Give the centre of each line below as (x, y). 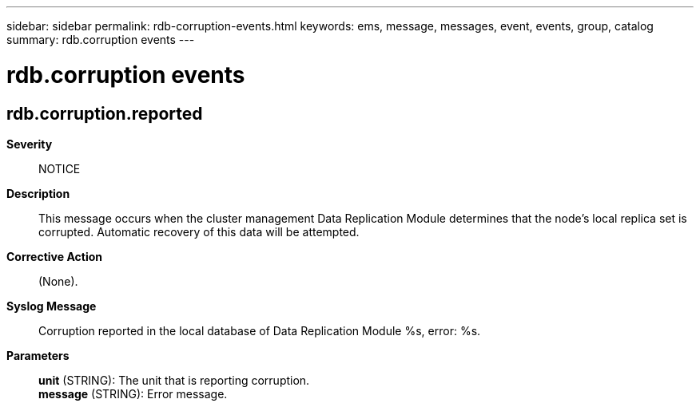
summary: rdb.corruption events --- (101, 40)
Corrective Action (54, 256)
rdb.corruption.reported (105, 113)
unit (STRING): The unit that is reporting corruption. (174, 380)
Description (38, 193)
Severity (30, 144)
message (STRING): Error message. (133, 393)
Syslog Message (52, 306)
